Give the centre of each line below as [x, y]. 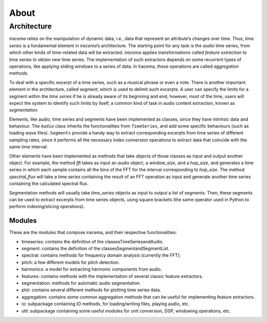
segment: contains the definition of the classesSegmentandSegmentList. [96, 249]
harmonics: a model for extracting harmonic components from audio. [92, 269]
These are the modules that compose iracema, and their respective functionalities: [93, 232]
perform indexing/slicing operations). [47, 207]
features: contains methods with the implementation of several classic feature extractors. [112, 276]
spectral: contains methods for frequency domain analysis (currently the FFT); [101, 255]
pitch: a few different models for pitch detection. [71, 262]
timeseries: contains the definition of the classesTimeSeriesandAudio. [93, 241]
